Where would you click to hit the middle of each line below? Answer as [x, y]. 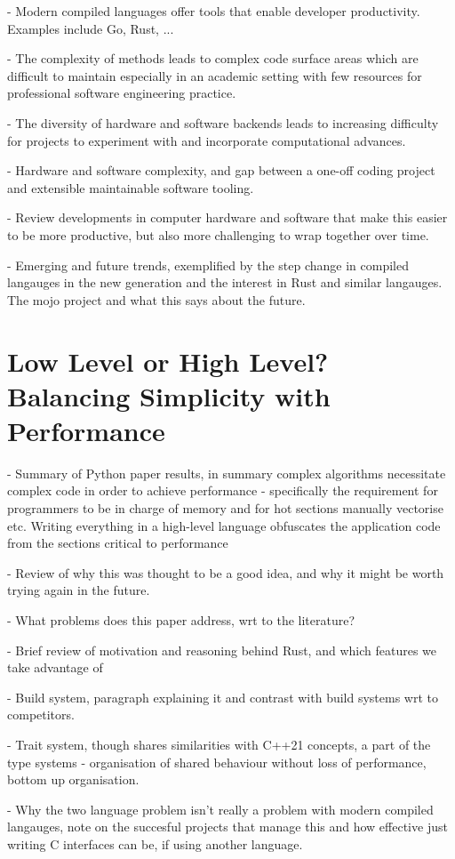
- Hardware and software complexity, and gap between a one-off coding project [221, 170]
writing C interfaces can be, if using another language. [155, 843]
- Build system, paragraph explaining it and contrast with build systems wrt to [223, 697]
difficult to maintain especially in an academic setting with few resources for [215, 75]
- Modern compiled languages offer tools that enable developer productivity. [214, 11]
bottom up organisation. [73, 779]
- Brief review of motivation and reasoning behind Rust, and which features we [222, 650]
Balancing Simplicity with [169, 395]
